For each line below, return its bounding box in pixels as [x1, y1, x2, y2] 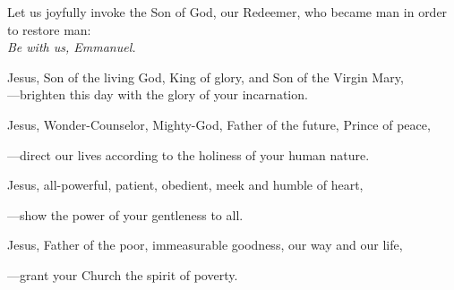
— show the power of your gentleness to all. [7, 205, 244, 224]
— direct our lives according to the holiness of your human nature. [7, 145, 370, 164]
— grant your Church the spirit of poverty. [7, 265, 238, 284]
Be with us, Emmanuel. [7, 38, 136, 56]
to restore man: [7, 20, 91, 38]
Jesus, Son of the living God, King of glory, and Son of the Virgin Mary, [7, 67, 404, 86]
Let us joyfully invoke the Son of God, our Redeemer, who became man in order [7, 3, 448, 21]
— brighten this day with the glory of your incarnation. [7, 85, 308, 104]
